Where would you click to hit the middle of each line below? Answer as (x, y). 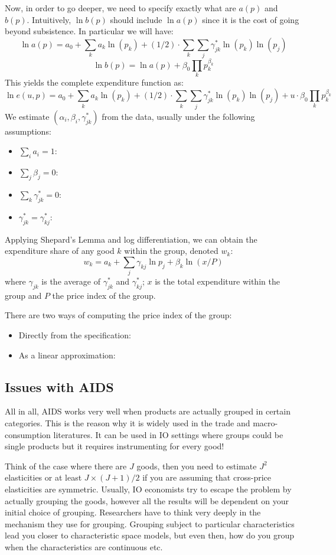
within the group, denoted (171, 251)
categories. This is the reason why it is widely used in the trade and (128, 423)
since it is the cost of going (251, 19)
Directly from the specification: (75, 335)
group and (23, 295)
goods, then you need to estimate (197, 466)
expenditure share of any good (60, 251)
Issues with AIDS (59, 386)
